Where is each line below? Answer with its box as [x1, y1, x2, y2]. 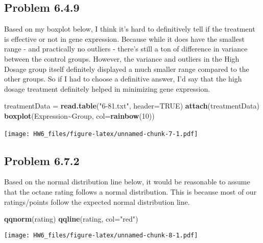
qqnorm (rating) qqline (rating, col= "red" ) [4, 213, 138, 224]
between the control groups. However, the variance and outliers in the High [4, 53, 240, 64]
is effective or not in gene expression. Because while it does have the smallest [4, 33, 245, 44]
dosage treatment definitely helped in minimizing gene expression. [4, 83, 210, 94]
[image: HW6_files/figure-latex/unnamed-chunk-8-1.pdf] [4, 231, 198, 239]
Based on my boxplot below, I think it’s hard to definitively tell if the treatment [4, 23, 255, 34]
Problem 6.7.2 [4, 152, 80, 168]
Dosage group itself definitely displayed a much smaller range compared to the [4, 63, 249, 74]
